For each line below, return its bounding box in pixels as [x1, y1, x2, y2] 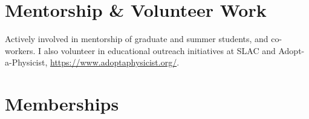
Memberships [5, 91, 119, 116]
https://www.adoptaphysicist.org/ [50, 56, 177, 69]
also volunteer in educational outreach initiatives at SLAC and [44, 44, 276, 56]
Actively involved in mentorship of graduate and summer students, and [5, 32, 268, 45]
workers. [5, 44, 36, 56]
